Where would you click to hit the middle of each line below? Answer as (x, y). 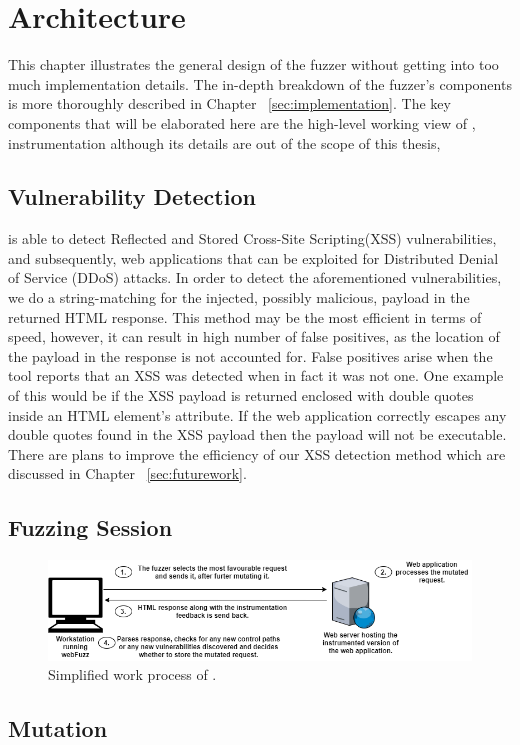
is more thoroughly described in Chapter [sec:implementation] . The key (229, 103)
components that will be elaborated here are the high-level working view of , (242, 122)
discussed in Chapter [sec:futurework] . (127, 473)
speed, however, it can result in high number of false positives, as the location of (254, 336)
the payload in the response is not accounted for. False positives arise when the (250, 355)
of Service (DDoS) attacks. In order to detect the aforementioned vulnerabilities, (255, 277)
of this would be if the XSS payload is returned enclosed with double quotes (241, 395)
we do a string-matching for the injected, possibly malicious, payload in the (239, 297)
